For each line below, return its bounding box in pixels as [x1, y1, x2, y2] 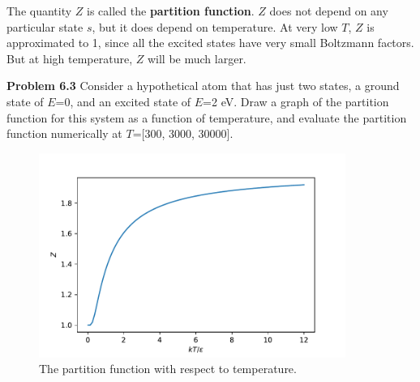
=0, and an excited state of [55, 92, 191, 109]
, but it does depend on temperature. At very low [92, 18, 338, 35]
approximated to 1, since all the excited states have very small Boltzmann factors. [6, 34, 414, 51]
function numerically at [6, 125, 122, 142]
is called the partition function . [87, 2, 255, 19]
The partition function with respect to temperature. [39, 360, 297, 377]
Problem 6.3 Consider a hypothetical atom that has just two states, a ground [6, 77, 400, 94]
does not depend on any [269, 2, 388, 19]
